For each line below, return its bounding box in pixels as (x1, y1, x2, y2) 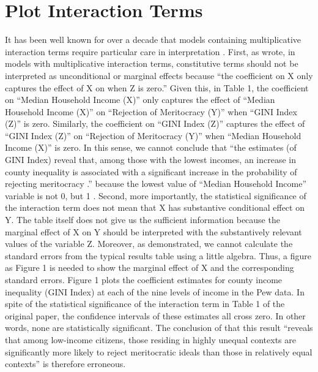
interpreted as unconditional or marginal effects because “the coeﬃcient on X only (5, 69, 313, 82)
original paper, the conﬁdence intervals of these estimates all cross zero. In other (5, 309, 306, 322)
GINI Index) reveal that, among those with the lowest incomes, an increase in (5, 153, 297, 166)
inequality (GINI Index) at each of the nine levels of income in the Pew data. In (5, 285, 305, 298)
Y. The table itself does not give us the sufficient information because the (5, 213, 280, 226)
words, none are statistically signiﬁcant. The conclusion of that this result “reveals (5, 321, 313, 334)
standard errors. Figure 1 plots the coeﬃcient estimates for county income (5, 273, 283, 286)
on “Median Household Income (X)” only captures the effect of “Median (5, 93, 275, 106)
